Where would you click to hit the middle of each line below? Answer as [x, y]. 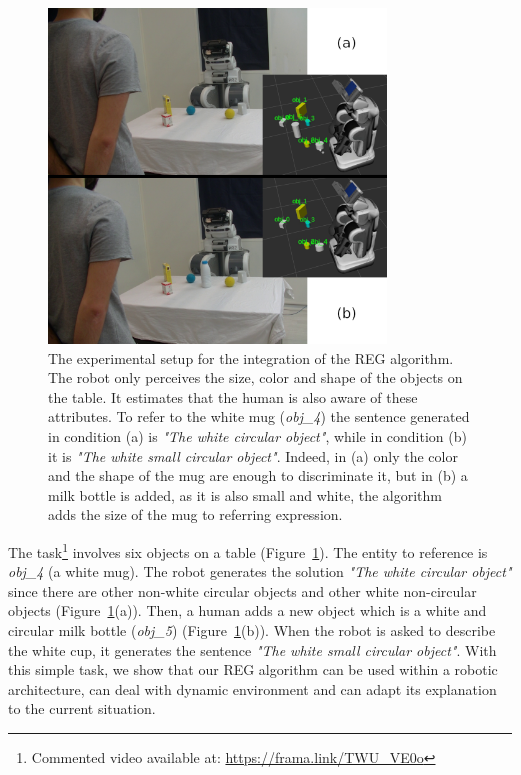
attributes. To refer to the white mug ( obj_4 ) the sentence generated [259, 416]
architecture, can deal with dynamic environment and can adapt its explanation [252, 688]
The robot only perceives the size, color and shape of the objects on [255, 377]
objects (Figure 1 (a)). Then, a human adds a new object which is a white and [247, 610]
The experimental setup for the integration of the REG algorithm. [251, 357]
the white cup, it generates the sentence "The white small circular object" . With [252, 649]
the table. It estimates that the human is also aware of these [233, 396]
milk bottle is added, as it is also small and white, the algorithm [245, 494]
